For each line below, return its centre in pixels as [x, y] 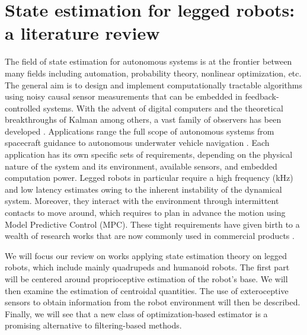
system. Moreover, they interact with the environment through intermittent [142, 201]
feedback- [262, 96]
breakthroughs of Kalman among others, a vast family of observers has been [143, 119]
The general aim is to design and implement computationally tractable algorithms [154, 84]
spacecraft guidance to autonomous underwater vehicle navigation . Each [137, 143]
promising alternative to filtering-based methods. [93, 325]
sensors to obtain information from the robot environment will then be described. [153, 302]
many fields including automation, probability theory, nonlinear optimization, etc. [153, 73]
